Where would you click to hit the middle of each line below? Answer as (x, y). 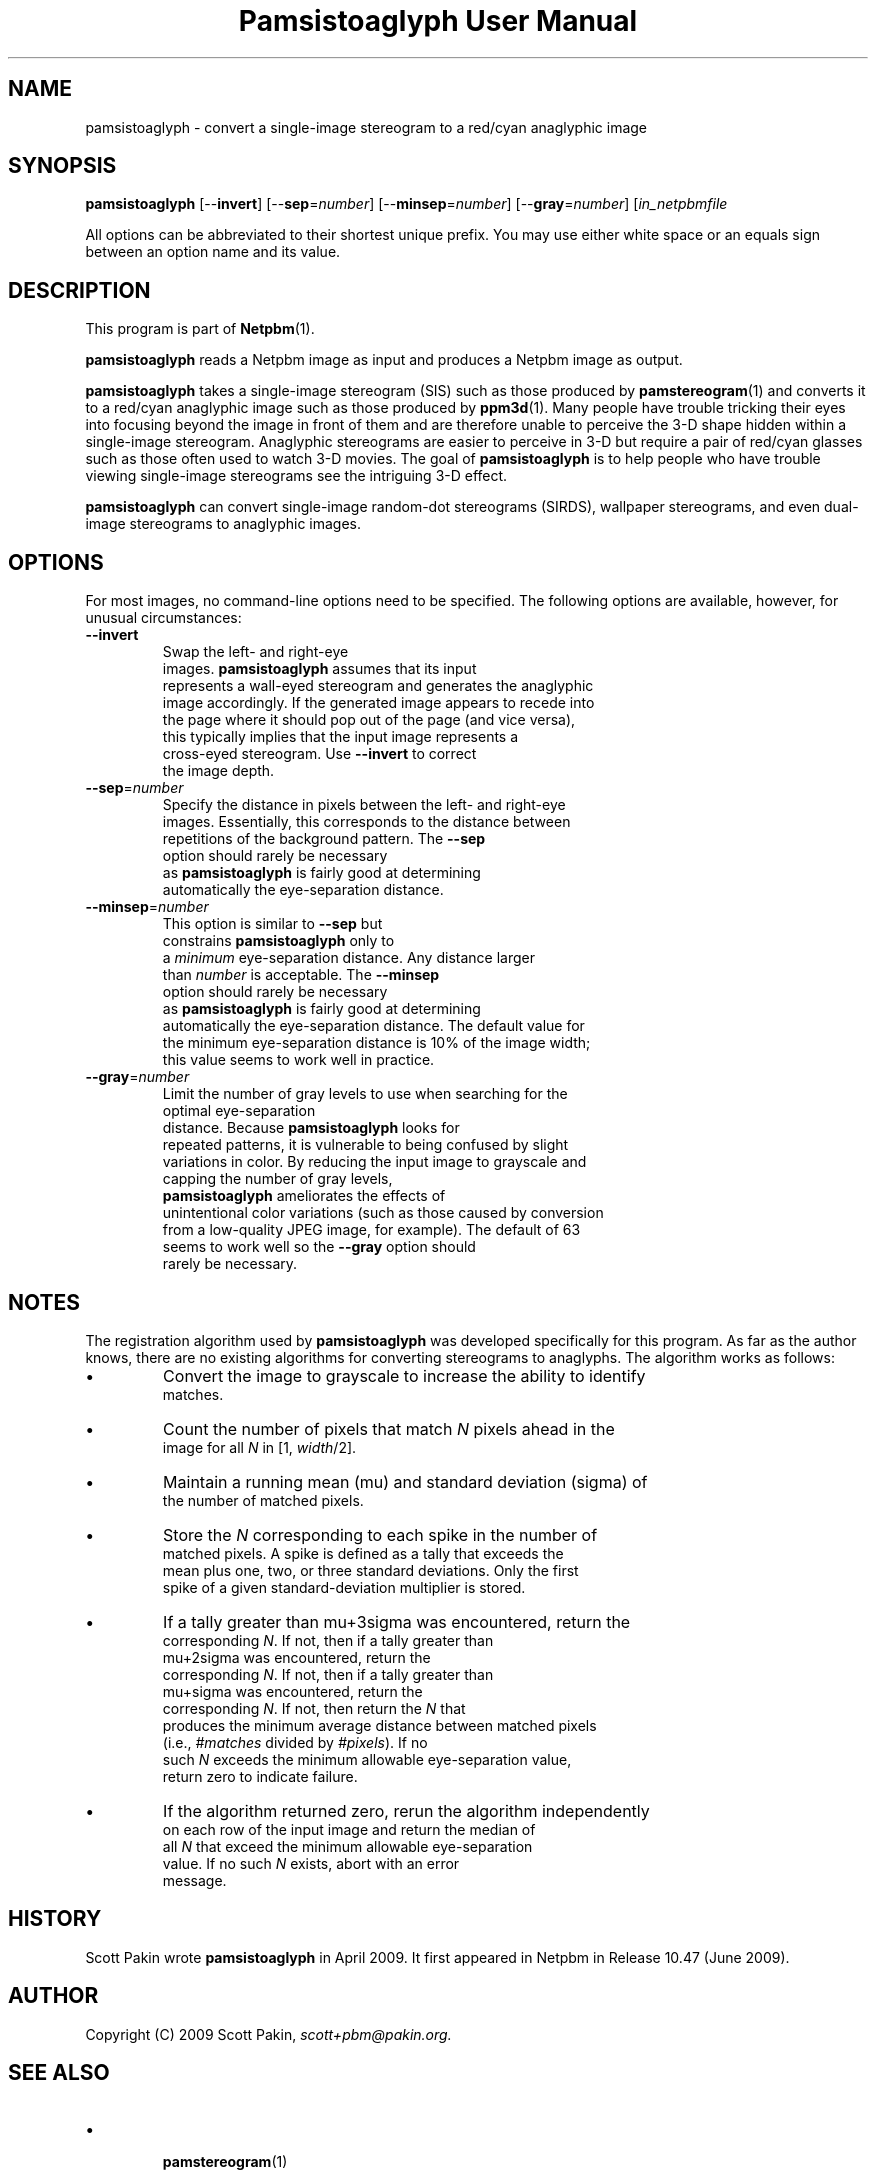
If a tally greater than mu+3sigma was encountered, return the (397, 1621)
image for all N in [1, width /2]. (259, 1447)
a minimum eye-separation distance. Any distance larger (348, 958)
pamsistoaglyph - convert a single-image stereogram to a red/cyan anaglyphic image (366, 127)
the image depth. (218, 771)
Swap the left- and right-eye (255, 652)
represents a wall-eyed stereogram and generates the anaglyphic (378, 686)
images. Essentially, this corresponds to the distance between (366, 822)
